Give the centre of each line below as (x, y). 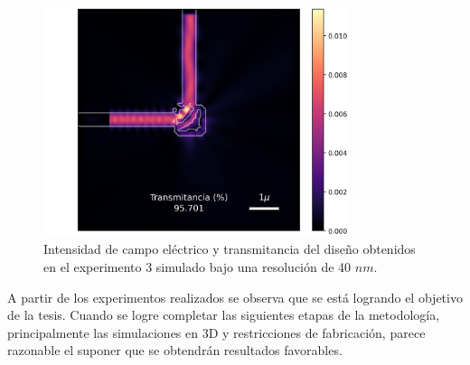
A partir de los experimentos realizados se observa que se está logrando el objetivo (235, 297)
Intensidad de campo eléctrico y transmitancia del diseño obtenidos (230, 249)
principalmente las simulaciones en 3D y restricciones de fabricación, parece (216, 332)
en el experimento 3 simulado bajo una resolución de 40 (197, 266)
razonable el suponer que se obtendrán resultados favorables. (175, 350)
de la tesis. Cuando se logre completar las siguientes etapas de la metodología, (224, 315)
